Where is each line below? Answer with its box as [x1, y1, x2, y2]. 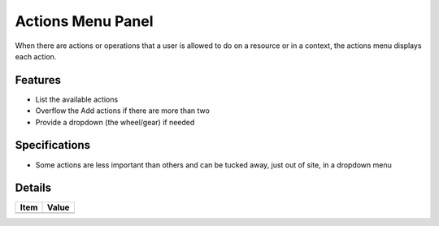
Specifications [15, 138, 91, 152]
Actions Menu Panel [15, 12, 154, 30]
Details [15, 181, 52, 195]
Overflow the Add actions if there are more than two [35, 106, 211, 115]
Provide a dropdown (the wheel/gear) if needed [35, 117, 195, 127]
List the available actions [35, 94, 119, 104]
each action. [15, 51, 57, 61]
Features [15, 73, 61, 87]
